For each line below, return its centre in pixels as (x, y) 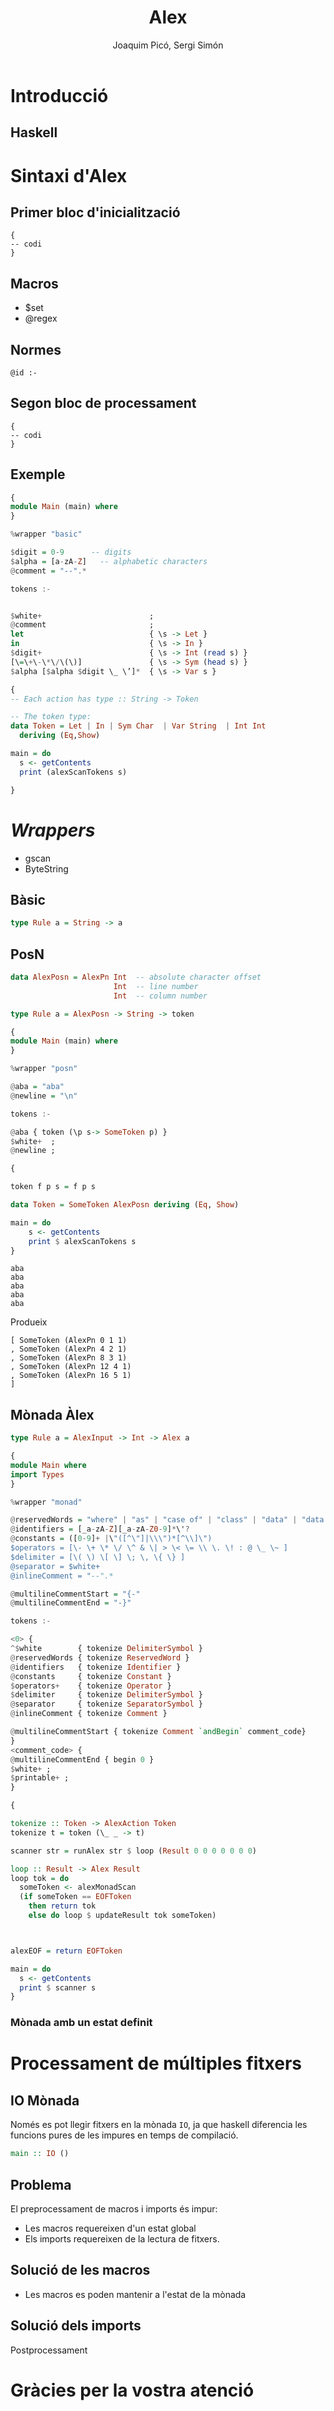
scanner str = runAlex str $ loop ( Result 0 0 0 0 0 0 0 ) (133, 1851)
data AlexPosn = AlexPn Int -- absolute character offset (136, 977)
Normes (36, 349)
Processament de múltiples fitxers (156, 2063)
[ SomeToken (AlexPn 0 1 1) (69, 1341)
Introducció (59, 95)
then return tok (62, 1906)
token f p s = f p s (53, 1187)
